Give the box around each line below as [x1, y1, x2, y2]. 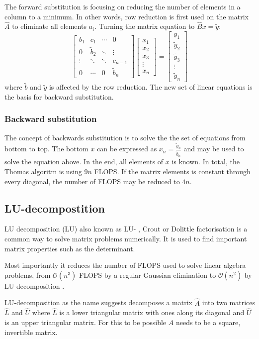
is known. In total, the [172, 156, 240, 167]
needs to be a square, [175, 317, 241, 328]
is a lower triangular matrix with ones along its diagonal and [59, 307, 245, 318]
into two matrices [202, 297, 256, 308]
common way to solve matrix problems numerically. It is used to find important [4, 233, 247, 243]
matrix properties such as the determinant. [4, 243, 135, 253]
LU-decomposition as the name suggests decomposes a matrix [4, 297, 192, 308]
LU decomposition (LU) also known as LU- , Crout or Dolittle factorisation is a [4, 224, 248, 234]
